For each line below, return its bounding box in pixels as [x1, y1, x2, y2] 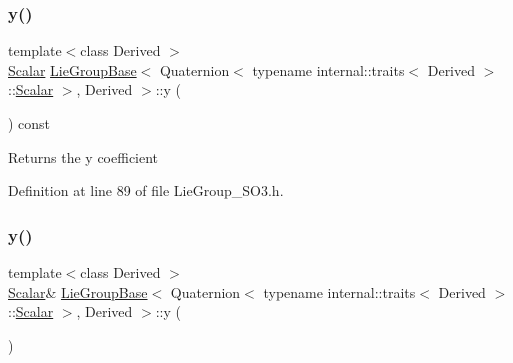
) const [8, 113, 51, 133]
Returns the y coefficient [8, 146, 159, 167]
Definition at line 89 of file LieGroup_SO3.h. [8, 180, 284, 201]
